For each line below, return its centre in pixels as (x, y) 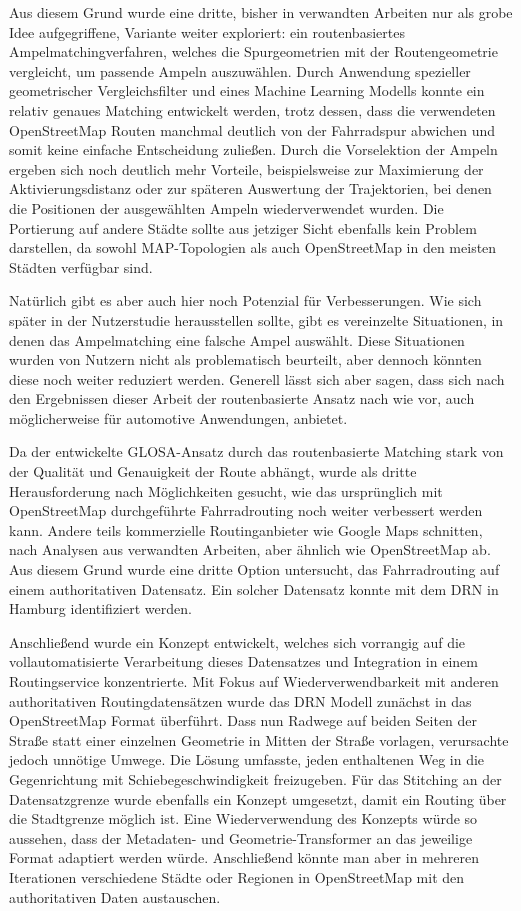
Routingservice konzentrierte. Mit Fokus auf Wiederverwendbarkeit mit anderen (254, 681)
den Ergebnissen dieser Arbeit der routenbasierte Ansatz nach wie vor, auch (242, 398)
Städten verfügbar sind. (81, 266)
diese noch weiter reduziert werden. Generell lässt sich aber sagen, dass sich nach (257, 378)
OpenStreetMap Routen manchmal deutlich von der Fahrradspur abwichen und (252, 129)
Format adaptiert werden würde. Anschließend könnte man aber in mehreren (244, 857)
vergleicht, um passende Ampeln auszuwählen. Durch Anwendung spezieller (240, 70)
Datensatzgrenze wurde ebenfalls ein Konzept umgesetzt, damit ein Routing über (258, 798)
